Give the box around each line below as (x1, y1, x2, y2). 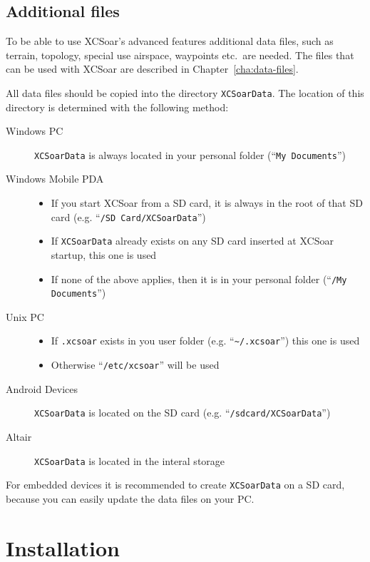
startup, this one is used (51, 247, 157, 262)
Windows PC (6, 123, 63, 138)
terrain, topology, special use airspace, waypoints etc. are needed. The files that (6, 47, 354, 62)
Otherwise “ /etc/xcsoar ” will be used (51, 357, 220, 372)
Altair (6, 429, 32, 444)
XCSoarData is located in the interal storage (34, 453, 225, 468)
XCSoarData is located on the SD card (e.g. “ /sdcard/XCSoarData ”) (34, 405, 331, 420)
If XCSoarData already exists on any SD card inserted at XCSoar (51, 233, 334, 248)
